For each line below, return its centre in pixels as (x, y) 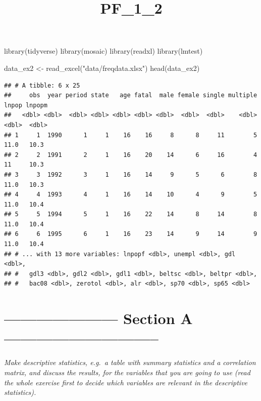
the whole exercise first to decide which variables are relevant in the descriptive (126, 382)
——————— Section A (98, 318)
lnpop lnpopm (26, 105)
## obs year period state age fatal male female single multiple (131, 95)
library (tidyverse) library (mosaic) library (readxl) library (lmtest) (103, 51)
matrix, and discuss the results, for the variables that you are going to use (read (127, 372)
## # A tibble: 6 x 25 (42, 85)
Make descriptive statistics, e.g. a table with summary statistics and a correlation (130, 362)
